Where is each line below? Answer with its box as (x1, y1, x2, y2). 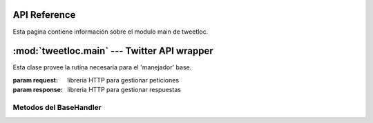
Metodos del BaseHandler (12, 102, 102, 112)
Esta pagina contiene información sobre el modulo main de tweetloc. (12, 27, 209, 36)
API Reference (12, 9, 76, 21)
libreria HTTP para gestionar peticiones (67, 76, 180, 84)
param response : (12, 86, 64, 94)
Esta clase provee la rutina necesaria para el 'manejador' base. (12, 63, 192, 71)
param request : (12, 76, 59, 84)
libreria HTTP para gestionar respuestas (67, 86, 181, 94)
